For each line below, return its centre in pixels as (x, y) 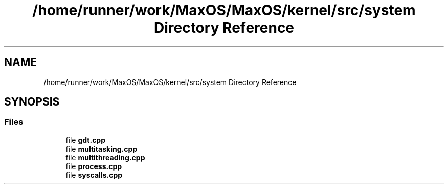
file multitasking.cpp (102, 149)
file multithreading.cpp (105, 157)
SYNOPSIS (32, 102)
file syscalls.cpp (94, 175)
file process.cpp (94, 166)
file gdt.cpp (86, 140)
